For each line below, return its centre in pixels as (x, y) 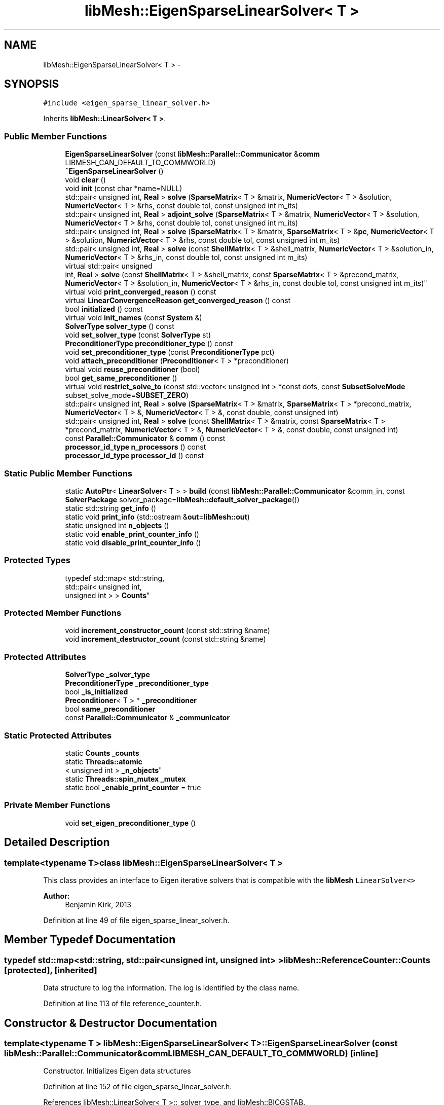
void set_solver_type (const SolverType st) (138, 335)
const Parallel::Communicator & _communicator (147, 718)
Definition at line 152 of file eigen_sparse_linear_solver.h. (138, 1087)
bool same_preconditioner (110, 709)
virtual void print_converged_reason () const (141, 292)
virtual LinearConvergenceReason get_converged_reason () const (178, 301)
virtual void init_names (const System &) (134, 318)
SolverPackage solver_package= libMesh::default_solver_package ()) (182, 499)
